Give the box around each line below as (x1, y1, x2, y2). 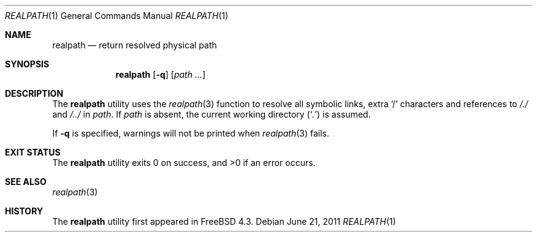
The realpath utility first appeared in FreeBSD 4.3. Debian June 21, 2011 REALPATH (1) (52, 216, 396, 227)
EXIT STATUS (5, 147, 61, 157)
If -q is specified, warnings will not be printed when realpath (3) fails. (52, 128, 330, 138)
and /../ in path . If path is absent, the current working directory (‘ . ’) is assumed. (52, 109, 371, 119)
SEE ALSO (5, 176, 47, 187)
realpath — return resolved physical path (52, 40, 217, 50)
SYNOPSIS (5, 59, 50, 69)
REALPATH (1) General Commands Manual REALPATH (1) (5, 10, 229, 21)
